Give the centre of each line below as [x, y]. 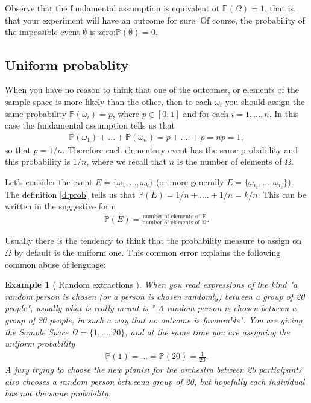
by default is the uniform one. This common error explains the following [147, 252]
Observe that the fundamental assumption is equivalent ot [112, 8]
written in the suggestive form [61, 206]
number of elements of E [174, 217]
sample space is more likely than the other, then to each [108, 101]
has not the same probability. [58, 393]
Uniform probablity [67, 64]
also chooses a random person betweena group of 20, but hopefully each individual [155, 381]
